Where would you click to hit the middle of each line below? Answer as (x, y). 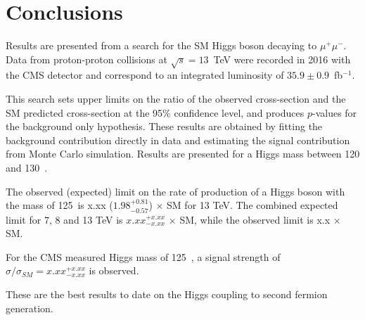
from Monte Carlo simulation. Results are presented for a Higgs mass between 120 (183, 154)
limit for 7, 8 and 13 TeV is (64, 219)
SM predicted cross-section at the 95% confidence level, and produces (155, 112)
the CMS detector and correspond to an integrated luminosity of (145, 75)
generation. (30, 308)
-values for (335, 112)
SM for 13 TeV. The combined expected (252, 205)
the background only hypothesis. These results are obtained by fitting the (164, 126)
